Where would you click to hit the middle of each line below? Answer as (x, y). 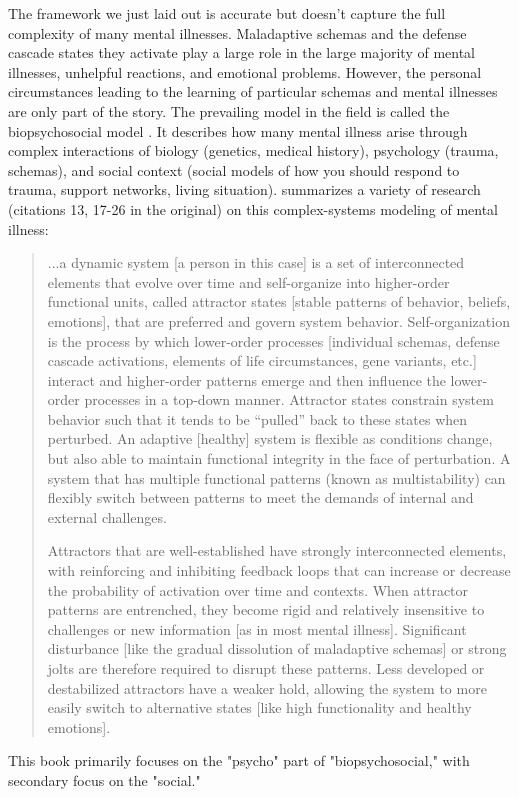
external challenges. (107, 516)
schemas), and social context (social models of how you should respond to (234, 169)
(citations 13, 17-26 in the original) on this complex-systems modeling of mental (253, 208)
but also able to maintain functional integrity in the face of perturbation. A (279, 458)
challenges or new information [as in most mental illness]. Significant (257, 628)
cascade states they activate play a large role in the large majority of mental (241, 52)
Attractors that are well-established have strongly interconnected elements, (277, 550)
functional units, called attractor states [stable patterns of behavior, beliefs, (279, 301)
